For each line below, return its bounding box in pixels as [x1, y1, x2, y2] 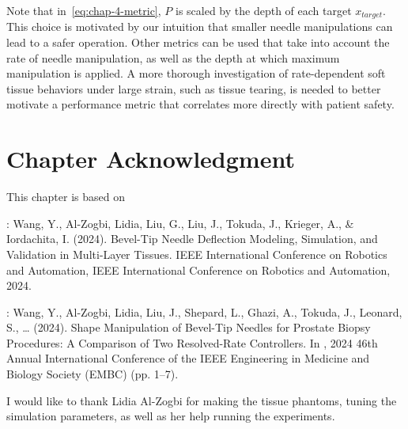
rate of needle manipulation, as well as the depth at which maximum [6, 49, 340, 66]
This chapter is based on [6, 188, 125, 205]
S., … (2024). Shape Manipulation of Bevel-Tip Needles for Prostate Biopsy [6, 319, 371, 336]
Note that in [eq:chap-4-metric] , [6, 2, 161, 18]
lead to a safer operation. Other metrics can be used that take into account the [6, 34, 390, 51]
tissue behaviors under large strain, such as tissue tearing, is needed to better [6, 80, 381, 97]
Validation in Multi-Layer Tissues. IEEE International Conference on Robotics [6, 245, 387, 262]
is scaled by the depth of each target [175, 2, 352, 18]
